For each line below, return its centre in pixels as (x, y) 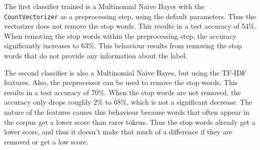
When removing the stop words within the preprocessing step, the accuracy (120, 35)
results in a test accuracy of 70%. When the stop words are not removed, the (122, 92)
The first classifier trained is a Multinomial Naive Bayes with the (104, 6)
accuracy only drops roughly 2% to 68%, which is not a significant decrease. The (128, 102)
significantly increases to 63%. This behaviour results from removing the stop (123, 46)
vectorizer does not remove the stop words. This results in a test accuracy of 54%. (130, 26)
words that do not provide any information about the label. (96, 56)
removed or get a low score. (46, 141)
